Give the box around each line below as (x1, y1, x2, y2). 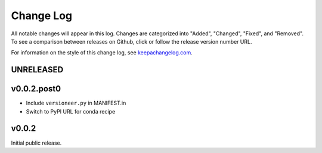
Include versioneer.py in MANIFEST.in (26, 99, 126, 107)
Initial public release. (11, 139, 62, 146)
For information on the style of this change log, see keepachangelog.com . (11, 49, 193, 56)
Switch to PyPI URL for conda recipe (26, 108, 116, 115)
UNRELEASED (11, 65, 64, 75)
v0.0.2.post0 (11, 84, 61, 94)
